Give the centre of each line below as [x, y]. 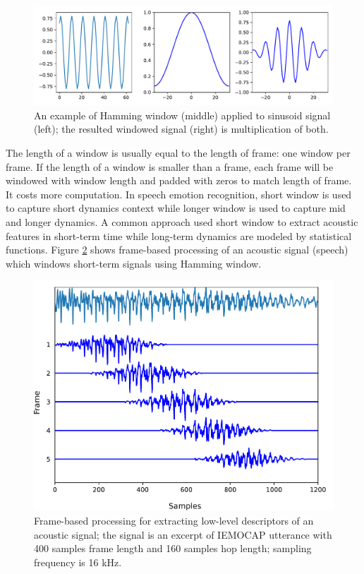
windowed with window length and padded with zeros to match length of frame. [179, 180]
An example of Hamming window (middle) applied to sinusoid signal [182, 115]
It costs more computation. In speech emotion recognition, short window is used [179, 194]
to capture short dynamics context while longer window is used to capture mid [176, 208]
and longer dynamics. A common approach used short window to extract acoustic [182, 221]
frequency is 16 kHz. [78, 562]
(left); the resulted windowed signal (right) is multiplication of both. [181, 129]
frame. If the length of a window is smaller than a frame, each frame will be [170, 166]
